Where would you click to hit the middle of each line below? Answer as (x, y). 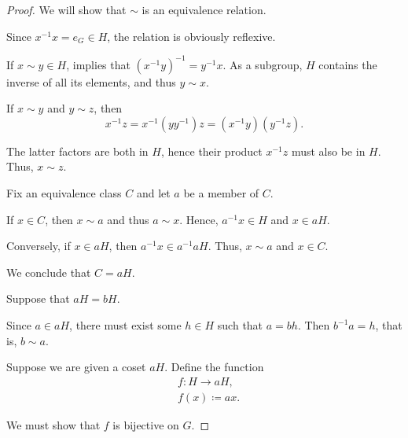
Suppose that (38, 298)
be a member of (221, 193)
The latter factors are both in (77, 151)
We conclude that (49, 272)
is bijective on (146, 424)
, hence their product (211, 151)
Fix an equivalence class (64, 193)
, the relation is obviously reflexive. (191, 36)
